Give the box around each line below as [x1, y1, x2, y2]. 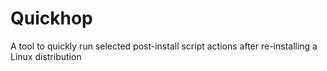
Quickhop [10, 7, 93, 30]
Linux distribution [10, 50, 82, 62]
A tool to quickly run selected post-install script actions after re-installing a [10, 40, 318, 52]
